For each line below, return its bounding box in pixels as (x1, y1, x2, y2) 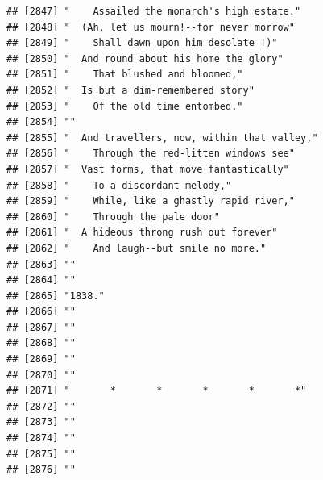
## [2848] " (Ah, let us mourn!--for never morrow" (6, 21, 295, 33)
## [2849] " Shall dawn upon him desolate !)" (6, 37, 278, 49)
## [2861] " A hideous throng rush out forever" (6, 227, 278, 239)
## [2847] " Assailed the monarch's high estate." (6, 6, 301, 17)
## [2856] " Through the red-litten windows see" (6, 148, 295, 160)
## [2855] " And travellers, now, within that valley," (6, 131, 318, 144)
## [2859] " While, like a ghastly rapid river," (6, 195, 295, 207)
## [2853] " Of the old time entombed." (6, 100, 243, 112)
